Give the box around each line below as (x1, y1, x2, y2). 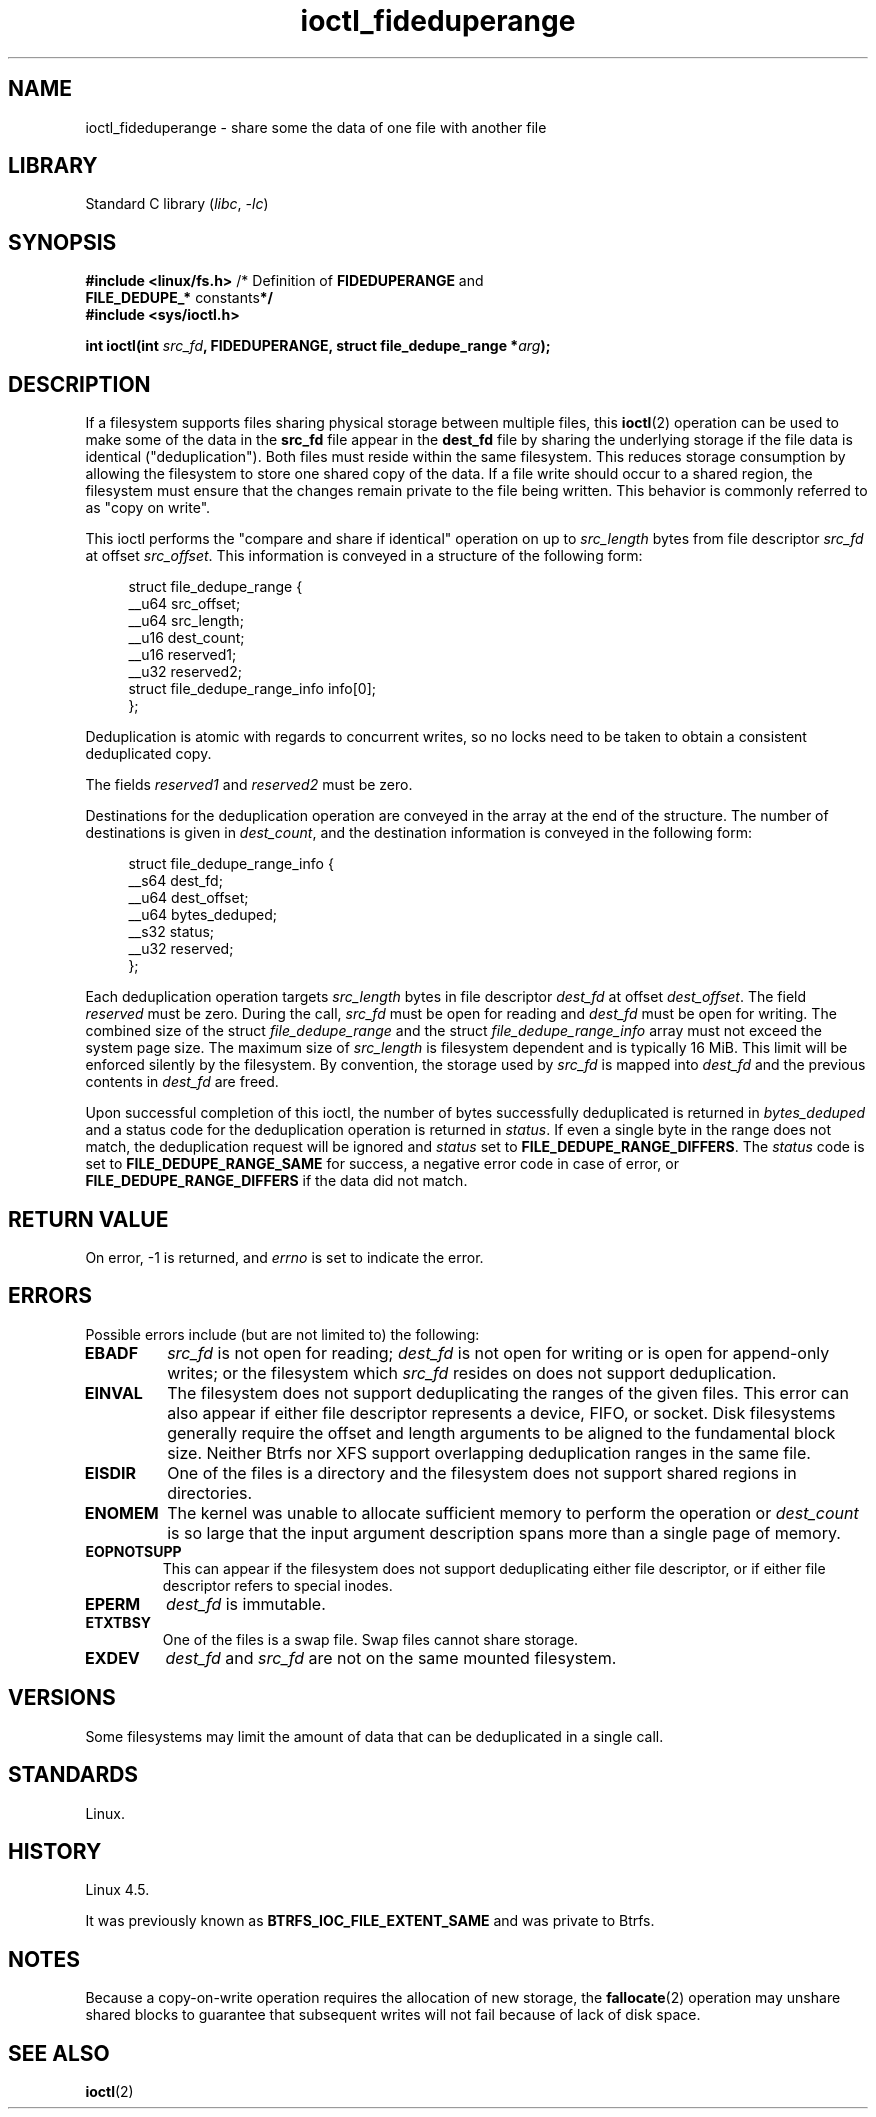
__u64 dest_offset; (128, 889, 249, 907)
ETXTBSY (85, 1613, 152, 1631)
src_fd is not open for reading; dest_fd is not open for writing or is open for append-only (167, 1342, 830, 1363)
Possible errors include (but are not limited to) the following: (85, 1325, 480, 1343)
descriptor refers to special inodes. (162, 1576, 393, 1594)
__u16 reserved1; (128, 646, 237, 664)
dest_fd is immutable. (165, 1593, 326, 1614)
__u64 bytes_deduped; (128, 906, 277, 924)
